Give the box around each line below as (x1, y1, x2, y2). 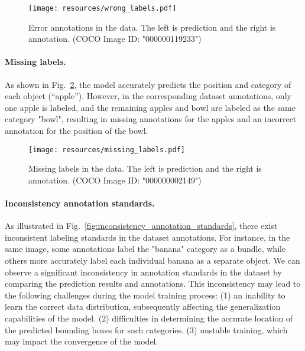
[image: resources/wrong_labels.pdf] (28, 4, 177, 12)
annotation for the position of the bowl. (5, 124, 148, 137)
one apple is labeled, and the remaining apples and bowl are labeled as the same (5, 101, 296, 113)
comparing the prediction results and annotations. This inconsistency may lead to (5, 277, 301, 290)
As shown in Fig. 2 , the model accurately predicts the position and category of (5, 78, 291, 90)
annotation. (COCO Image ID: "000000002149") (28, 173, 202, 186)
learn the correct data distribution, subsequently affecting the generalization (5, 300, 281, 313)
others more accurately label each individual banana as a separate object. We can (5, 254, 300, 267)
